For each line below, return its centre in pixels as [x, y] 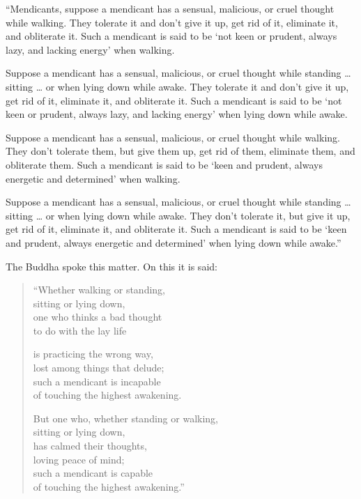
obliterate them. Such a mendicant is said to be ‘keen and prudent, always [164, 164]
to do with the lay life [80, 330]
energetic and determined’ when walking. [93, 178]
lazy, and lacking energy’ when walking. [90, 49]
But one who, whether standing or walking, [125, 418]
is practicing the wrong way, [93, 354]
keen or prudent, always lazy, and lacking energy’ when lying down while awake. [177, 114]
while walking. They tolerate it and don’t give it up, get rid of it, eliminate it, [172, 22]
